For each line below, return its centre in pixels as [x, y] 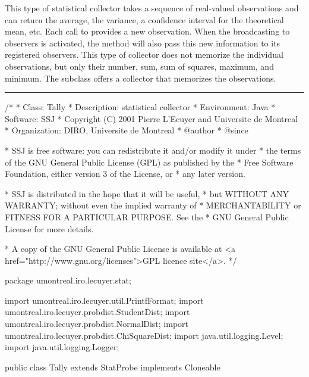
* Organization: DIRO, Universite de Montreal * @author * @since [127, 130]
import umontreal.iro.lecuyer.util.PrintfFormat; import [104, 300]
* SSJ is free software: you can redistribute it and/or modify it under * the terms [153, 150]
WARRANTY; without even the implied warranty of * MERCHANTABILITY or [153, 205]
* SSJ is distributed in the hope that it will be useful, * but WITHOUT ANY [147, 193]
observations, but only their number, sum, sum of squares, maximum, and [139, 66]
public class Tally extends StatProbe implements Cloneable [113, 367]
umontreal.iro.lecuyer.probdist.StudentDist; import [97, 312]
